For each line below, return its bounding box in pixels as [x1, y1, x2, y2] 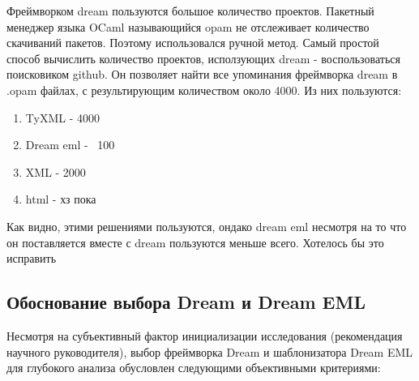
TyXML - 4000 [25, 109, 100, 126]
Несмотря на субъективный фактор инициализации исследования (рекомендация [6, 327, 403, 344]
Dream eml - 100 [25, 136, 115, 153]
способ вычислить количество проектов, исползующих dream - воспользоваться [6, 49, 400, 66]
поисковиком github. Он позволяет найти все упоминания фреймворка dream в [6, 66, 398, 83]
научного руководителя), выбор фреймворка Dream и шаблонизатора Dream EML [6, 343, 413, 360]
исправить [6, 250, 57, 267]
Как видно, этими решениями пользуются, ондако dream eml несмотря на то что [6, 217, 407, 234]
